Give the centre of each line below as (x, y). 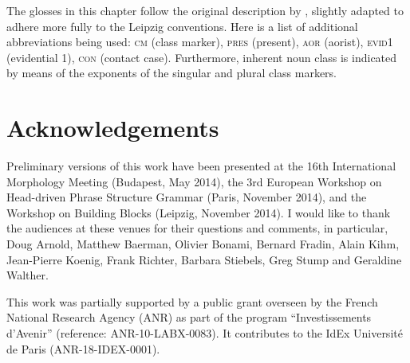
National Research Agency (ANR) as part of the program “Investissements (189, 317)
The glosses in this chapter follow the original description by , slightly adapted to (205, 10)
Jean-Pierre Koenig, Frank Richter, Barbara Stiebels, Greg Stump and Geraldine (204, 259)
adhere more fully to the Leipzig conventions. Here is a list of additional (182, 26)
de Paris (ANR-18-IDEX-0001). (83, 348)
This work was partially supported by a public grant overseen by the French (192, 301)
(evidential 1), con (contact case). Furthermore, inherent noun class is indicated (202, 57)
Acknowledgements (113, 128)
